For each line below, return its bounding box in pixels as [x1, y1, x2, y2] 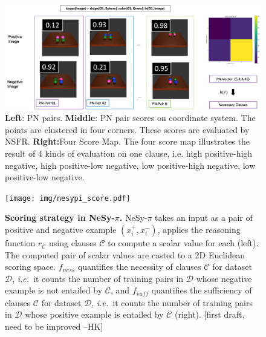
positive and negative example [5, 223, 117, 236]
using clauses [49, 237, 97, 249]
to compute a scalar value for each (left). [108, 237, 259, 249]
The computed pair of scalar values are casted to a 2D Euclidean [5, 248, 245, 261]
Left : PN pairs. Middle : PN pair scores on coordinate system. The [5, 111, 256, 124]
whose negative [196, 272, 252, 284]
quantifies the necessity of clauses [77, 260, 201, 273]
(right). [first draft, [174, 308, 245, 321]
